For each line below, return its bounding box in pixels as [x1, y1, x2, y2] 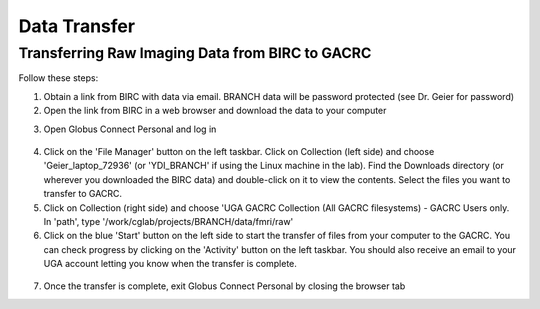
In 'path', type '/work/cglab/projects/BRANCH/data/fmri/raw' [43, 215, 294, 227]
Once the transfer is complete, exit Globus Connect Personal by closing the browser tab [43, 280, 406, 292]
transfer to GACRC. [43, 188, 123, 200]
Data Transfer [18, 15, 135, 37]
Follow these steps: [18, 72, 99, 84]
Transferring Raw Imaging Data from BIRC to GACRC [18, 44, 372, 62]
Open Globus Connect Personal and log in [43, 123, 217, 135]
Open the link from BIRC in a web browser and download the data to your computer [43, 105, 387, 117]
